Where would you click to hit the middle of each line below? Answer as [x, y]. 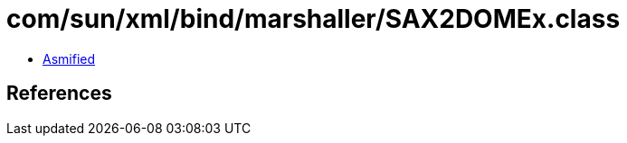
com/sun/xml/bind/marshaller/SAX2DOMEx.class [313, 19]
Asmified [69, 58]
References [59, 94]
